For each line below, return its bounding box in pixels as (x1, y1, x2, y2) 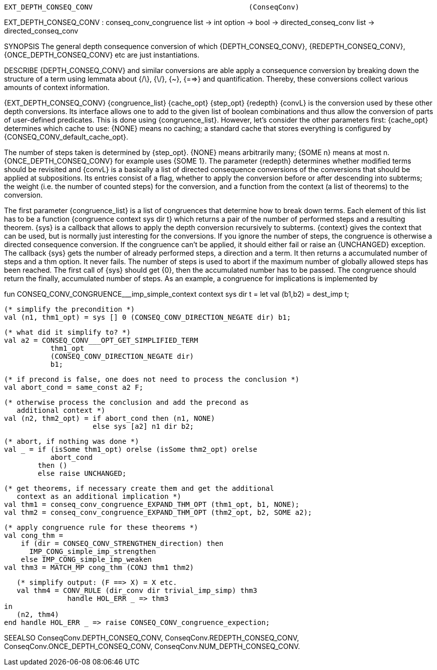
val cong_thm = (4, 531, 64, 539)
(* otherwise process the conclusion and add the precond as (4, 398, 249, 406)
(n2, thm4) (17, 610, 59, 618)
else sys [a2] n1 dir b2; (93, 422, 194, 430)
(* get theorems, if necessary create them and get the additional (4, 484, 274, 492)
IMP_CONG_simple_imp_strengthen (29, 547, 156, 555)
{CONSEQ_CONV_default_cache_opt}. (4, 133, 129, 141)
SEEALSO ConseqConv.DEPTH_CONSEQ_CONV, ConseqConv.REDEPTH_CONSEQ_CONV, (4, 633, 299, 642)
